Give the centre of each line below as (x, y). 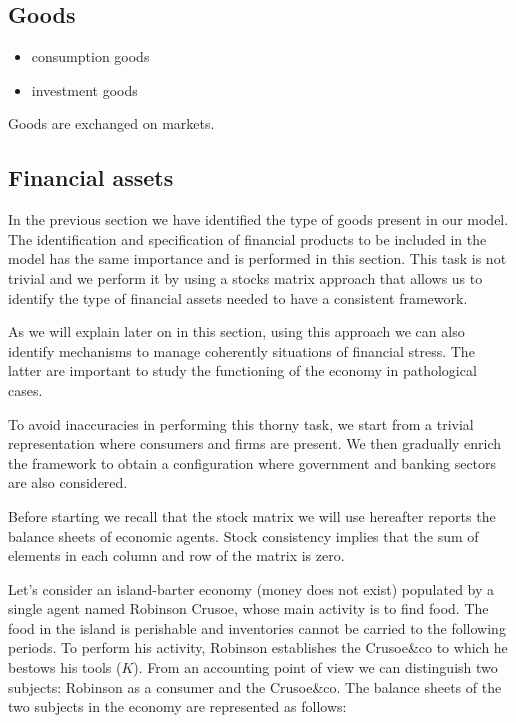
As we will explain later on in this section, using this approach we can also (236, 331)
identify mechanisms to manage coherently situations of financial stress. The (241, 350)
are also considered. (68, 482)
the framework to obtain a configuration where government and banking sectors (252, 462)
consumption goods (90, 56)
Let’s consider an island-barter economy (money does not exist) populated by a (251, 588)
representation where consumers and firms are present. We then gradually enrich (255, 443)
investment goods (84, 89)
